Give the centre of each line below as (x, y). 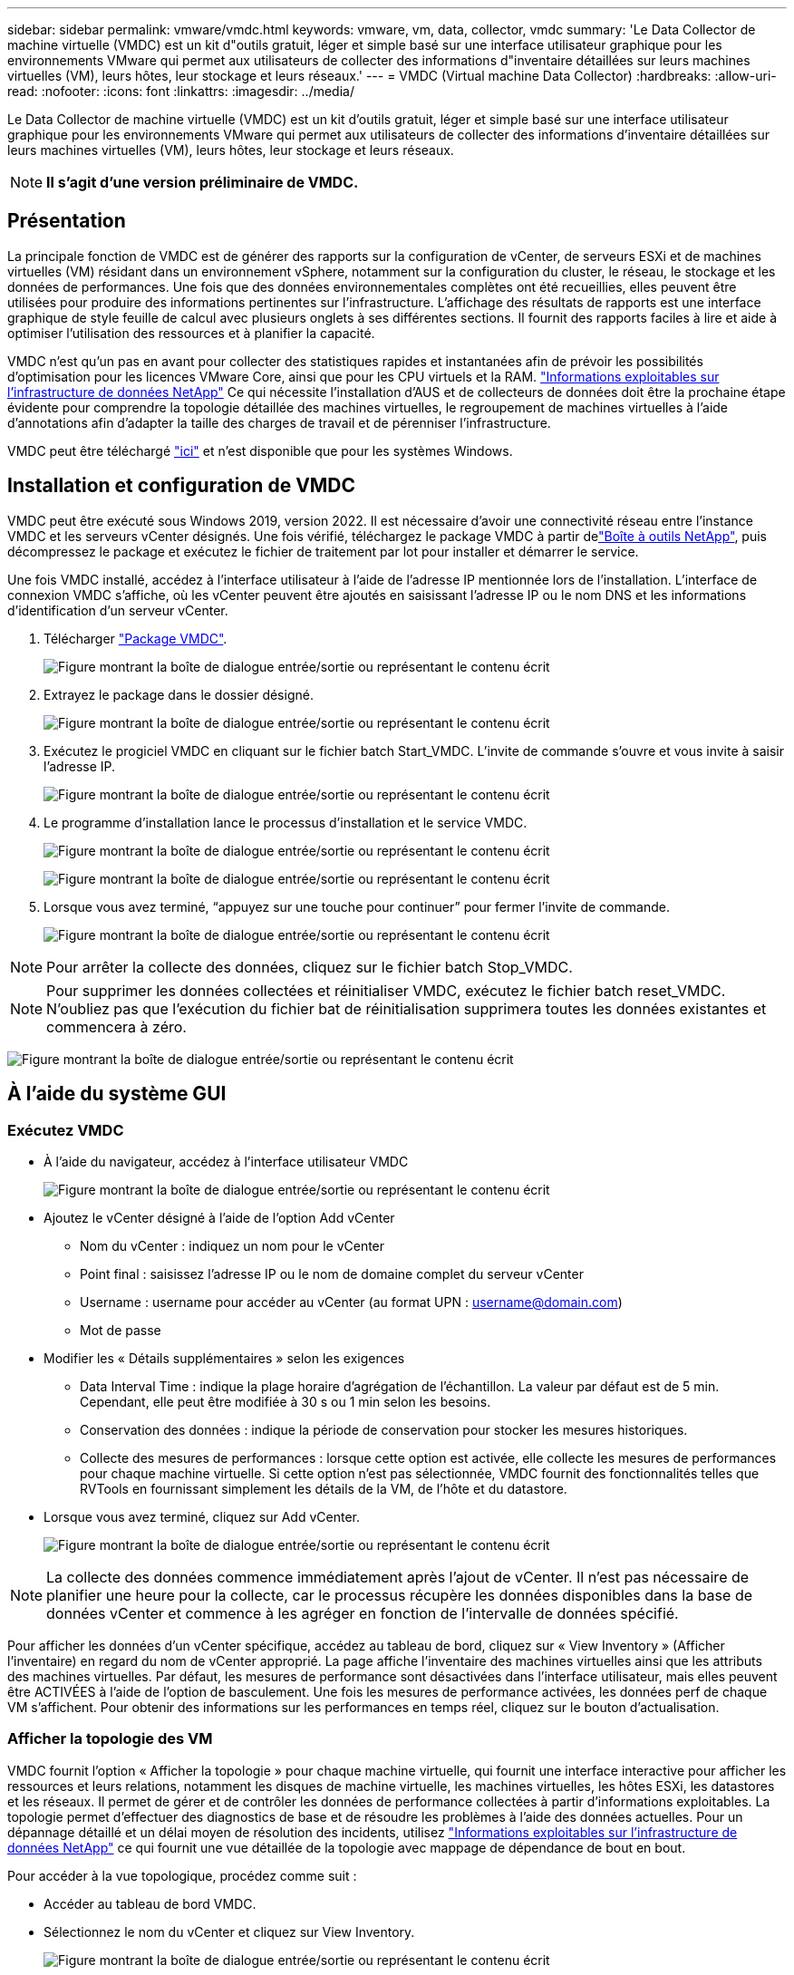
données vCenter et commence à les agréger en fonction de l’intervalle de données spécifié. (363, 1613)
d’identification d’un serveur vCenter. (118, 610)
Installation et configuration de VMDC (182, 486)
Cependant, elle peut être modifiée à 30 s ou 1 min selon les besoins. (286, 1401)
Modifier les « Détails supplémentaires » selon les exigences (224, 1358)
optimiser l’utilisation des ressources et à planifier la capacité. (191, 333)
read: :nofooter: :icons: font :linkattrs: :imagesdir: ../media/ (181, 91)
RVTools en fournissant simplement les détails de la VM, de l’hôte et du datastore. (324, 1488)
